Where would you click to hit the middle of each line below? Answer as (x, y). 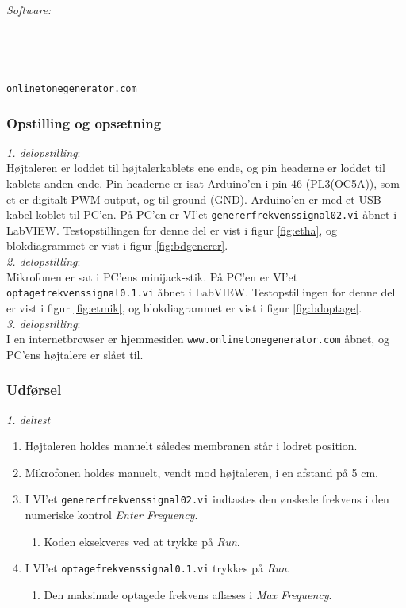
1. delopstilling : (44, 152)
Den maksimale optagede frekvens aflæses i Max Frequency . (188, 594)
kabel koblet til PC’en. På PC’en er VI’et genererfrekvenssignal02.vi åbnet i (202, 214)
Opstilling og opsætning (84, 122)
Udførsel (34, 390)
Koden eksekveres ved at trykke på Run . (142, 541)
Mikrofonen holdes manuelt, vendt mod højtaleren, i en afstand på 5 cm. (201, 472)
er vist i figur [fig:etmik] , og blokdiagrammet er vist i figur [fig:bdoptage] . (184, 307)
